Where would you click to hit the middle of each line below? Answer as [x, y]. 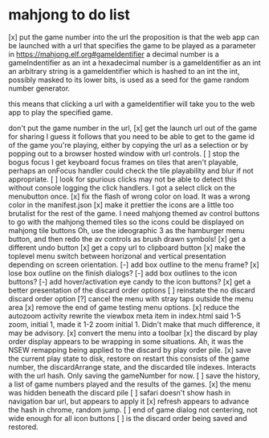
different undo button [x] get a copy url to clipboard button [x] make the [127, 248]
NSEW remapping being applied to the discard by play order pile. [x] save [130, 350]
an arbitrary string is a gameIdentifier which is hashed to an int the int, [124, 71]
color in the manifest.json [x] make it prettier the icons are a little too [121, 205]
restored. [23, 427]
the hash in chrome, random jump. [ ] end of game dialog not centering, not [133, 409]
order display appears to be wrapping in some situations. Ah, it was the [126, 341]
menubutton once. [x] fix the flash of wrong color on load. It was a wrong [129, 196]
